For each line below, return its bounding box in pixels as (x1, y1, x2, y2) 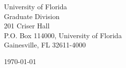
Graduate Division (4, 11, 60, 21)
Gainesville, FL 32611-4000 (4, 40, 86, 50)
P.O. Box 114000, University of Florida (4, 30, 122, 40)
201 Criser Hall (4, 21, 50, 31)
